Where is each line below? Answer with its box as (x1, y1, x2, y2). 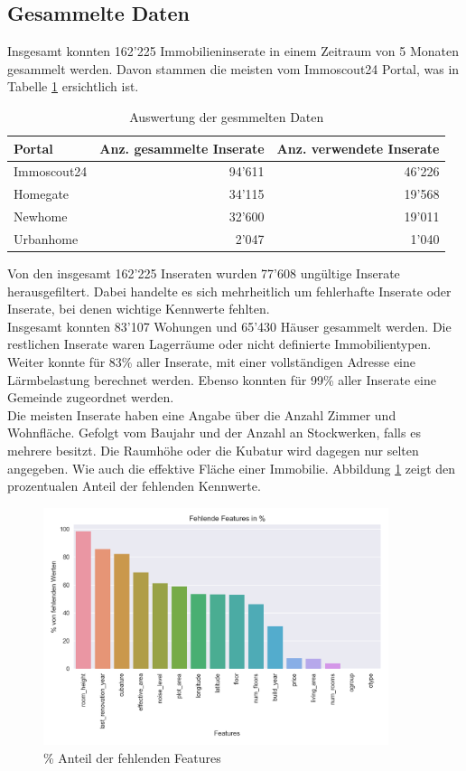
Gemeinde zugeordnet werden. (7, 388, 174, 407)
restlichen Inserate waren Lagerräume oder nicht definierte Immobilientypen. (7, 334, 432, 353)
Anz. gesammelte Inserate (99, 138, 265, 157)
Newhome (14, 207, 68, 226)
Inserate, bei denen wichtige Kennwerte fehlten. (7, 299, 270, 318)
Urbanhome (14, 229, 79, 248)
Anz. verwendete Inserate (276, 138, 440, 157)
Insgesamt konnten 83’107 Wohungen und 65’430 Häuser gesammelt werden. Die (7, 316, 452, 335)
